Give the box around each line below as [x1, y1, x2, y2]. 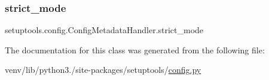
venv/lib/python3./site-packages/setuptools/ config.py [5, 63, 201, 76]
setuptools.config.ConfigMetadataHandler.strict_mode [5, 24, 204, 36]
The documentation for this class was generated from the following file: [5, 43, 265, 56]
